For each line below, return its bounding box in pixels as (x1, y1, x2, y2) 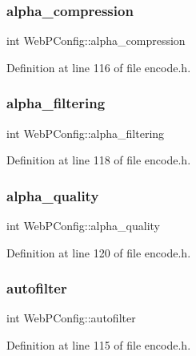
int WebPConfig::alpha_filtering (6, 124, 165, 141)
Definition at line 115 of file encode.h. (6, 337, 191, 354)
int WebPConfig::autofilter (6, 309, 136, 326)
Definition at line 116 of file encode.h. (6, 59, 191, 75)
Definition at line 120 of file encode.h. (6, 244, 191, 261)
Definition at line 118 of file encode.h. (6, 152, 191, 168)
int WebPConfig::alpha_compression (6, 32, 186, 49)
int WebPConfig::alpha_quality (6, 217, 160, 234)
